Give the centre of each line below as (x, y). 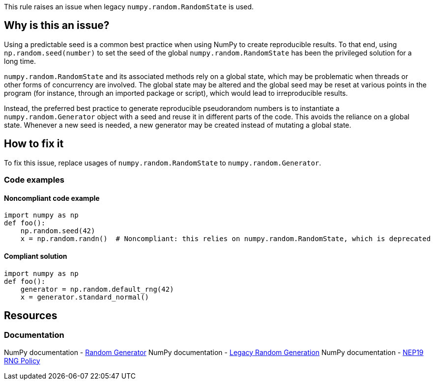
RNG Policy (22, 360)
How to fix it (34, 144)
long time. (20, 61)
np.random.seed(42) (58, 231)
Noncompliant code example (52, 198)
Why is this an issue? (57, 26)
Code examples (34, 180)
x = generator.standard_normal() (85, 297)
